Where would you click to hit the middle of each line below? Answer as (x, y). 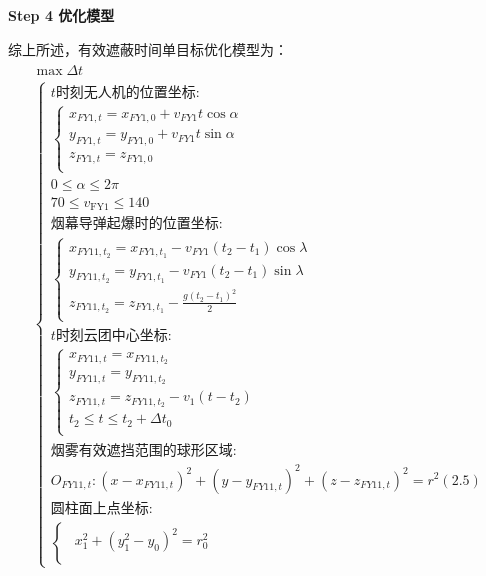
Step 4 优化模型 (61, 15)
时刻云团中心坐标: (113, 335)
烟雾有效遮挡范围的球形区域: (143, 450)
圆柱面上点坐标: (101, 508)
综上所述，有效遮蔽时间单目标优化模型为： (148, 48)
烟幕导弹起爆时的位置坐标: (136, 224)
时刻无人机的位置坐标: (127, 92)
